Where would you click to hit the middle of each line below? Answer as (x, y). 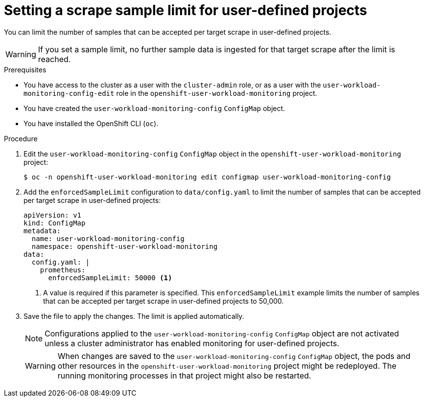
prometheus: (63, 270)
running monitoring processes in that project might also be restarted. (184, 375)
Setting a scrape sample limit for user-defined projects (186, 10)
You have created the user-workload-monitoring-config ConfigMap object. (154, 108)
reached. (54, 59)
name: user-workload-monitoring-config (108, 238)
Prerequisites (25, 69)
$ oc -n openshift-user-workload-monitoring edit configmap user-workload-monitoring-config (207, 177)
